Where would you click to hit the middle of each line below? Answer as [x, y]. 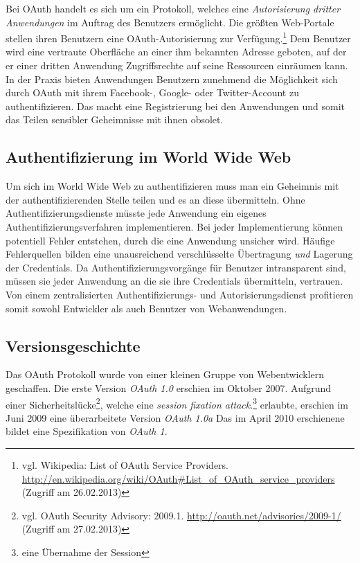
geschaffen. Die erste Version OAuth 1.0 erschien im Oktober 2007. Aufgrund [169, 387]
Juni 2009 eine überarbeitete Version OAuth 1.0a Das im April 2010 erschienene [175, 417]
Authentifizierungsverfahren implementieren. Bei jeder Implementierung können [174, 226]
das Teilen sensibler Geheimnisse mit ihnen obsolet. [115, 119]
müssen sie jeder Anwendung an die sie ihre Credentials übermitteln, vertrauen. [174, 281]
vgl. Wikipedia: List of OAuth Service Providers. [125, 464]
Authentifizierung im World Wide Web [148, 157]
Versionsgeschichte [73, 345]
